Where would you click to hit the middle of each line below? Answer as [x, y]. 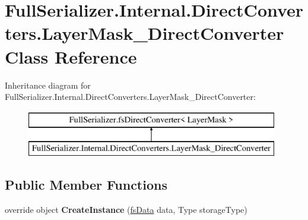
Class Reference [71, 56]
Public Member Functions [86, 185]
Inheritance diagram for [48, 85]
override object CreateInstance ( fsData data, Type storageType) [126, 210]
